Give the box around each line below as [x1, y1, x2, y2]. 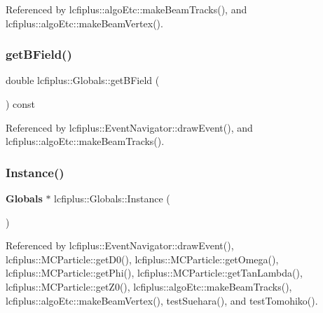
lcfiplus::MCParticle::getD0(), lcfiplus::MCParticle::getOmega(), [6, 251, 279, 266]
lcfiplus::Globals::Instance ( [54, 191, 170, 205]
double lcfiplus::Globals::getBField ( [6, 73, 160, 88]
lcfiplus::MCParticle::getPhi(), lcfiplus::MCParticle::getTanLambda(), [6, 265, 303, 280]
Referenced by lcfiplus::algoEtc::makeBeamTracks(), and [6, 2, 247, 16]
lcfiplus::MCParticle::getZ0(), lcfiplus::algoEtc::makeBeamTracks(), [6, 279, 292, 293]
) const [6, 97, 36, 111]
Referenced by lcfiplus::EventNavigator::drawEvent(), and [6, 120, 253, 134]
